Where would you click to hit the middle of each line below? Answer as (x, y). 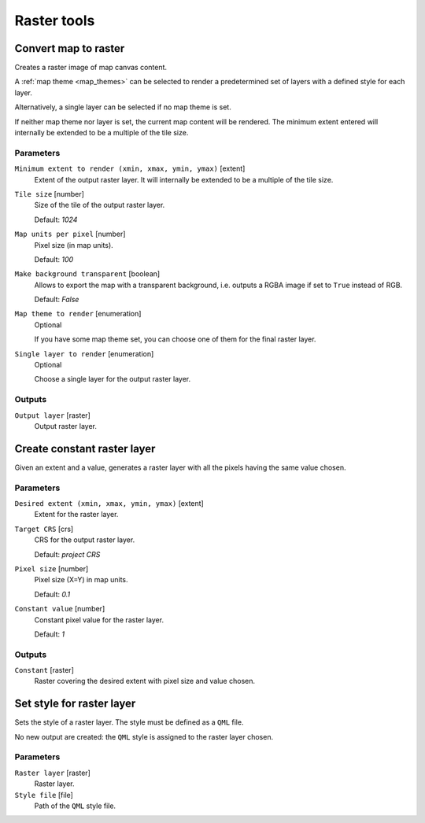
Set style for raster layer (75, 704)
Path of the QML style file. (75, 806)
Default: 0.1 (52, 594)
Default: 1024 (56, 220)
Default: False (57, 300)
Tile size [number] (49, 194)
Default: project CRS (67, 554)
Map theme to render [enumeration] (78, 314)
